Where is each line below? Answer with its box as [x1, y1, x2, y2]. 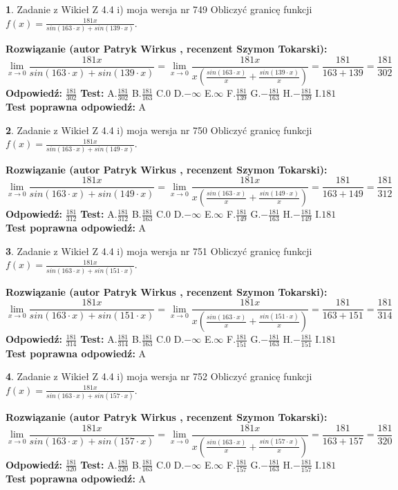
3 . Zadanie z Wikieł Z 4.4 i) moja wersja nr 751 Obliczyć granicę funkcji [6, 243, 312, 258]
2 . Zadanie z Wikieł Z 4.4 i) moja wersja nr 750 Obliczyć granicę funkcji [6, 122, 312, 137]
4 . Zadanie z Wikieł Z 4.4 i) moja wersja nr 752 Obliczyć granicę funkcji [6, 369, 312, 384]
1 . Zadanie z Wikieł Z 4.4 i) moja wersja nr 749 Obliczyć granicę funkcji [6, 2, 312, 16]
